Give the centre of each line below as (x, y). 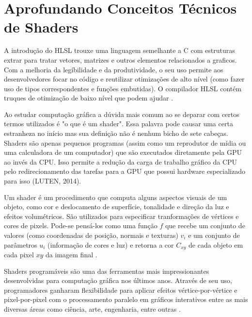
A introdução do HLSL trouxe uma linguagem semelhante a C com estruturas (119, 50)
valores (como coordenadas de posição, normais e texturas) (91, 235)
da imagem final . (71, 255)
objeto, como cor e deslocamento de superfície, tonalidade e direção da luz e (117, 207)
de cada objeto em (216, 244)
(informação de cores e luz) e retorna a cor (111, 244)
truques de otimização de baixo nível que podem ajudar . (89, 98)
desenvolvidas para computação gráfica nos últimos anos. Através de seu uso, (118, 280)
